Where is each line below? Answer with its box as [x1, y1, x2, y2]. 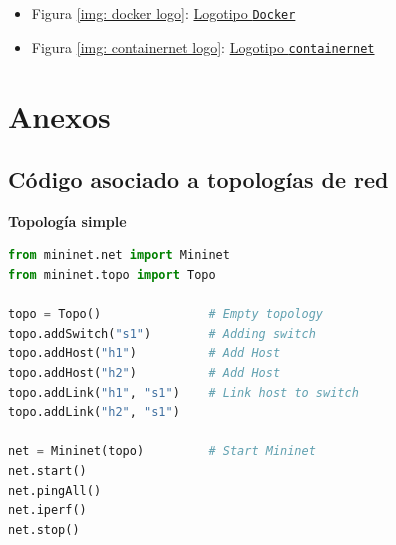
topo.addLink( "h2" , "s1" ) [8, 405, 180, 420]
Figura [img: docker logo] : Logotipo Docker [31, 3, 296, 23]
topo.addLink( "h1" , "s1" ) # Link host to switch [8, 385, 359, 400]
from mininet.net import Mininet [8, 248, 230, 263]
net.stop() [8, 522, 80, 537]
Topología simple [8, 210, 127, 231]
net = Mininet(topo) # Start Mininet [8, 444, 316, 459]
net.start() [8, 464, 87, 479]
